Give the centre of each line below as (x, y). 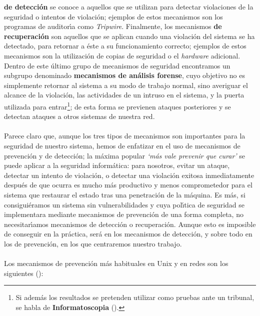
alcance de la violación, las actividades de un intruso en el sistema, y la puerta (124, 95)
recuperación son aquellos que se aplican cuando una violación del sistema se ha (129, 36)
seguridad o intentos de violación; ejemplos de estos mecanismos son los (113, 16)
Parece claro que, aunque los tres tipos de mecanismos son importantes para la (125, 136)
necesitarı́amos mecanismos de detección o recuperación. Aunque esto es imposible (130, 224)
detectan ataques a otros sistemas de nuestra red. (79, 116)
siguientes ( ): (24, 273)
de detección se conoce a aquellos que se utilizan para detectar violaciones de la (129, 6)
